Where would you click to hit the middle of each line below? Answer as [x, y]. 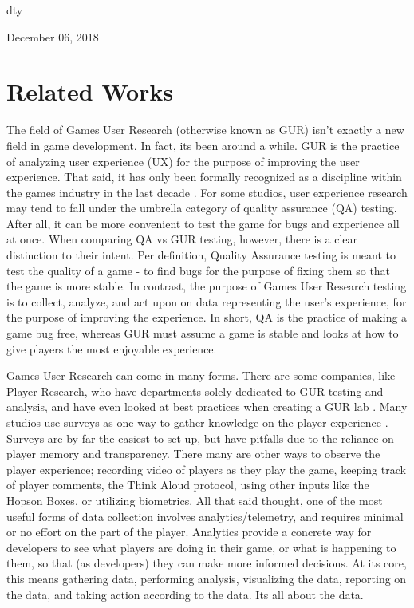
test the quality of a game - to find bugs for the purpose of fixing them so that [199, 270]
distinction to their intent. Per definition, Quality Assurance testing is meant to [201, 255]
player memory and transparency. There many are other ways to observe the [193, 454]
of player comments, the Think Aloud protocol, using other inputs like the [188, 485]
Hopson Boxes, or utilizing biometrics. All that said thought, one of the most [195, 500]
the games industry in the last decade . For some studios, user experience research [207, 192]
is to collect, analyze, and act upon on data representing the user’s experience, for [207, 301]
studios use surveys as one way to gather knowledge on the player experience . [197, 422]
